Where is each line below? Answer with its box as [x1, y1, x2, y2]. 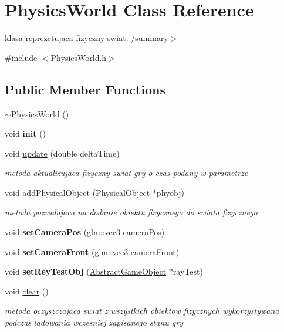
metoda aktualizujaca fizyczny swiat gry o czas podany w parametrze [5, 167, 248, 179]
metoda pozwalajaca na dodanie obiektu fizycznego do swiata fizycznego [5, 206, 258, 218]
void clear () [5, 284, 49, 297]
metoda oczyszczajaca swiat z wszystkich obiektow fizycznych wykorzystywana [5, 304, 279, 317]
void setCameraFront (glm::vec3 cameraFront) [5, 245, 180, 258]
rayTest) [173, 265, 203, 277]
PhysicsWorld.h [50, 51, 107, 63]
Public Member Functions [5, 80, 165, 98]
